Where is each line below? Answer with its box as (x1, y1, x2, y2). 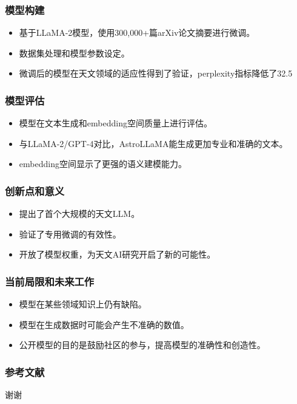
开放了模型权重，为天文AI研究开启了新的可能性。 (19, 248, 216, 261)
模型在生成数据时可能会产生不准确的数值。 (19, 318, 189, 330)
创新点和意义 (5, 183, 65, 198)
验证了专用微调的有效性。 (19, 227, 121, 240)
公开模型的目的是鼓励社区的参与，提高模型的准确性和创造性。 (19, 338, 265, 351)
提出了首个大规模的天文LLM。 (19, 207, 140, 220)
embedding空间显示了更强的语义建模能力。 (19, 157, 187, 170)
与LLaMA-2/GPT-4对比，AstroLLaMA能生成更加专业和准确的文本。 (19, 137, 288, 149)
